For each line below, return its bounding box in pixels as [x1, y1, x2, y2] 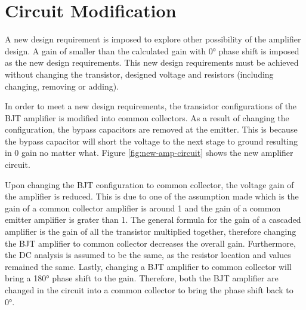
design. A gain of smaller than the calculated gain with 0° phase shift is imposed [5, 44, 299, 57]
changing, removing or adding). [5, 79, 119, 92]
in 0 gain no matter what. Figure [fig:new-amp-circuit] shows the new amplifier [5, 146, 293, 159]
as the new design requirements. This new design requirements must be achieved [5, 56, 299, 69]
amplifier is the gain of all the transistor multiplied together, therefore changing [5, 225, 296, 238]
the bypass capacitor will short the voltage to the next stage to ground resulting [5, 134, 298, 147]
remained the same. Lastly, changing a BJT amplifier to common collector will [5, 260, 292, 272]
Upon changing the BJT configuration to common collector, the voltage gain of [5, 178, 294, 191]
